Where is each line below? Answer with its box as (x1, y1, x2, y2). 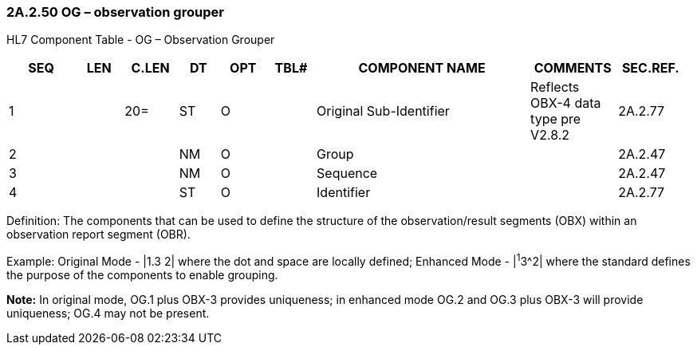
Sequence (317, 165, 378, 182)
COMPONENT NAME (358, 60, 486, 77)
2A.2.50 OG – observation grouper (6, 4, 224, 20)
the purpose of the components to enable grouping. (6, 268, 278, 282)
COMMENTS (534, 60, 612, 77)
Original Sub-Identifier (317, 103, 450, 120)
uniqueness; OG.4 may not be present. (6, 306, 210, 321)
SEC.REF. (621, 60, 679, 77)
